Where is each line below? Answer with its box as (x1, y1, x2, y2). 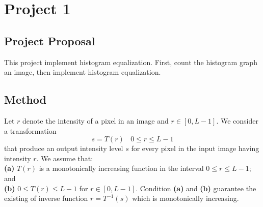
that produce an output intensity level (4, 143, 123, 154)
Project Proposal (4, 33, 95, 48)
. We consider (216, 115, 258, 126)
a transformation (4, 125, 57, 136)
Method (4, 92, 46, 107)
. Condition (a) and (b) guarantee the (136, 183, 256, 193)
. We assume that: (36, 153, 93, 163)
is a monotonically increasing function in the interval (39, 163, 204, 173)
